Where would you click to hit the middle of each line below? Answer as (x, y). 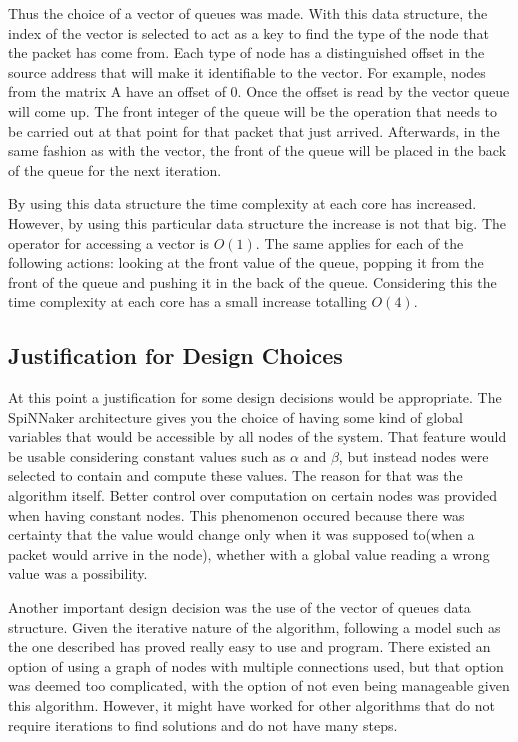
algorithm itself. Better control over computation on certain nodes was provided (253, 495)
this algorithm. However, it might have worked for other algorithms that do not (251, 705)
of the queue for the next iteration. (115, 169)
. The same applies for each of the (359, 242)
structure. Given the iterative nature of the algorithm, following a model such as (254, 626)
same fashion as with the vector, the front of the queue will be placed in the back (257, 150)
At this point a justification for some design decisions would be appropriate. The (255, 397)
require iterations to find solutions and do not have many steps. (203, 724)
